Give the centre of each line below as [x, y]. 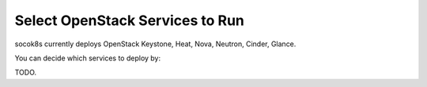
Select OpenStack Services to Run [130, 20]
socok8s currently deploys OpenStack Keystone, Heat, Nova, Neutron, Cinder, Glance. [155, 44]
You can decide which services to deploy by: [88, 58]
